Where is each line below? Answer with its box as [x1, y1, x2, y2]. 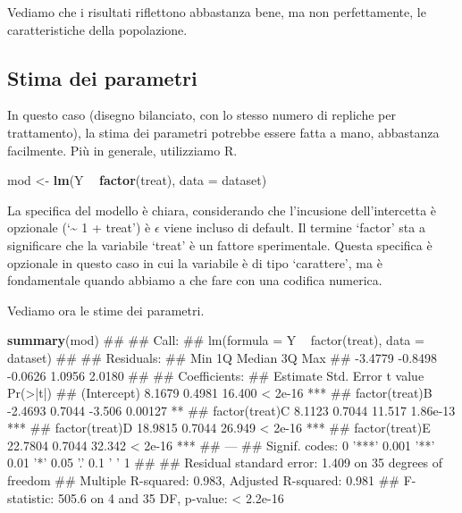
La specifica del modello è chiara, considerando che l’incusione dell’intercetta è [7, 200, 437, 219]
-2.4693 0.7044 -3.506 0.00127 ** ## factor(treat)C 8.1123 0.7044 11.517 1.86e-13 [7, 400, 456, 419]
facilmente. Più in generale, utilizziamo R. [7, 140, 238, 159]
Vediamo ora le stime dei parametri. [7, 300, 205, 319]
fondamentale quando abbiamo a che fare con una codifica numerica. [7, 271, 382, 290]
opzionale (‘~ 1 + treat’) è [7, 218, 151, 237]
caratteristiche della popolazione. [7, 20, 188, 38]
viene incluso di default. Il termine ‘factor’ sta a [164, 218, 425, 237]
